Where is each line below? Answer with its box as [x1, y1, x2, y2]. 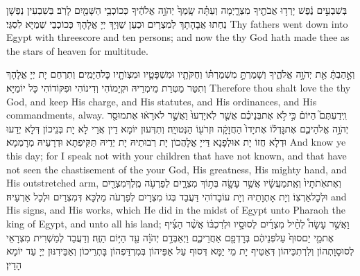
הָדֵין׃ [6, 257, 22, 271]
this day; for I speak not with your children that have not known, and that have [6, 148, 347, 162]
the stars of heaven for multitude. [6, 43, 148, 58]
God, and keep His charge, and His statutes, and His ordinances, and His [6, 94, 317, 108]
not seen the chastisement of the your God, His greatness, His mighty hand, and [6, 162, 348, 176]
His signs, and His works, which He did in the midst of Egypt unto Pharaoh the [6, 202, 346, 217]
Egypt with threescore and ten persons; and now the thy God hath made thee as [6, 30, 350, 44]
